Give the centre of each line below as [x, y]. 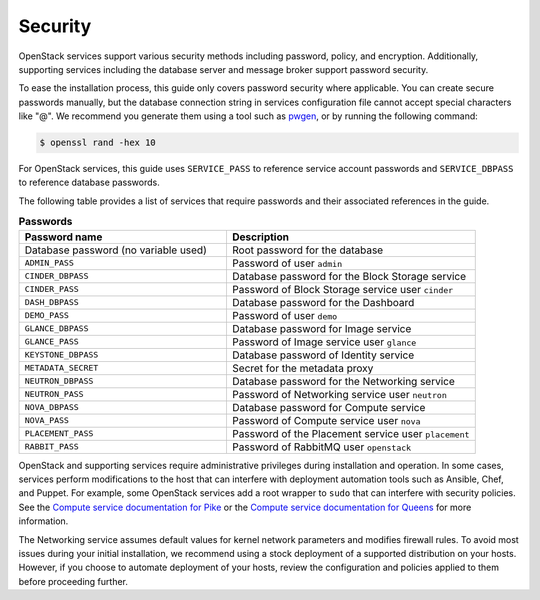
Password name [63, 237]
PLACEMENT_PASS [59, 433]
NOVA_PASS [47, 420]
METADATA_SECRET [61, 368]
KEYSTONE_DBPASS [61, 355]
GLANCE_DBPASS [56, 328]
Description [260, 237]
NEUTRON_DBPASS [59, 381]
